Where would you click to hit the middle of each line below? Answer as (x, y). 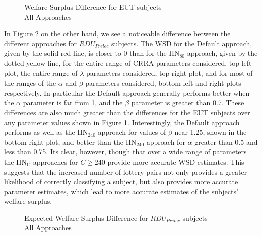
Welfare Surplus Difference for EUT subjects (93, 7)
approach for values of (132, 132)
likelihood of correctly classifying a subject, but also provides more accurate (121, 181)
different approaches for (41, 43)
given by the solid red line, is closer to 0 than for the (85, 53)
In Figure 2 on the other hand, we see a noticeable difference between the (117, 33)
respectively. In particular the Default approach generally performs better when (127, 92)
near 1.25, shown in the (211, 132)
